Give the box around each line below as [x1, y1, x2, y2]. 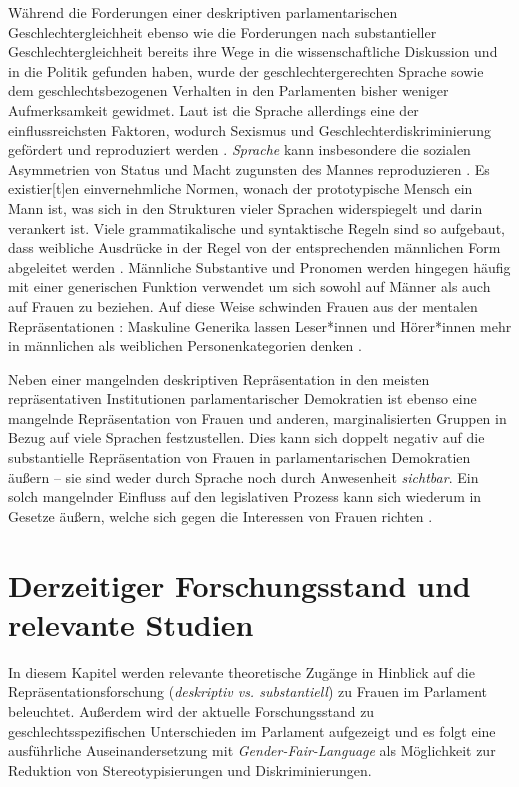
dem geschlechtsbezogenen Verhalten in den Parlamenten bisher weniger [8, 80, 449, 101]
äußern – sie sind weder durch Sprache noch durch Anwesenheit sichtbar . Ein [8, 466, 479, 487]
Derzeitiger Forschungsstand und [8, 564, 471, 605]
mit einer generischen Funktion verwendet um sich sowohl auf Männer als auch [8, 276, 491, 297]
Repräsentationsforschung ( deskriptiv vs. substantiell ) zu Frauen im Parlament [8, 681, 488, 702]
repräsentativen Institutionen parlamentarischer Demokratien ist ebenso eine [8, 388, 477, 409]
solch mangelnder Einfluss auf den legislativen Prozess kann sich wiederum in [8, 486, 482, 507]
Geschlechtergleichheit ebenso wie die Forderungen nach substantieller [8, 21, 437, 42]
